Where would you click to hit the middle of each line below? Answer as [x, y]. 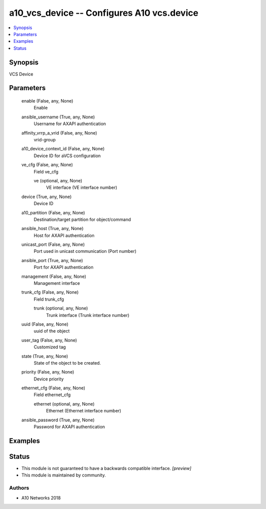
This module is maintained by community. [64, 475]
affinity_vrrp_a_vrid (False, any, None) [59, 133]
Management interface [57, 283]
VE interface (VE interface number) [82, 188]
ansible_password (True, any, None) [58, 420]
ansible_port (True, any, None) [52, 260]
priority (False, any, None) [48, 372]
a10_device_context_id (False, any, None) [63, 149]
